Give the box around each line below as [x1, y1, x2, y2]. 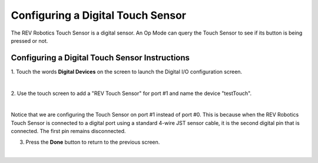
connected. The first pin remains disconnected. [11, 128, 126, 135]
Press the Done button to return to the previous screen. [25, 138, 160, 145]
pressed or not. [11, 37, 48, 44]
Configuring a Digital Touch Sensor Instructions [11, 53, 190, 63]
